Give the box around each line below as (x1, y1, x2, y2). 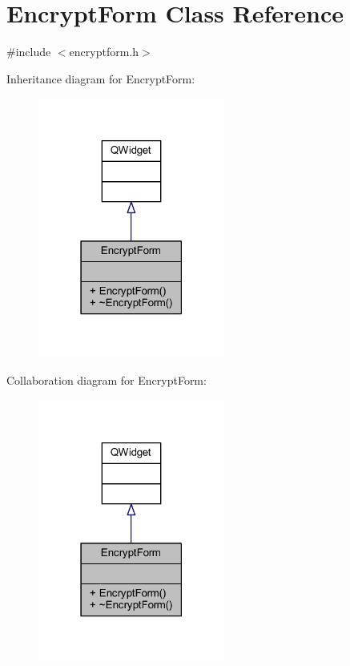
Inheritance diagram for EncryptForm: (6, 70, 195, 87)
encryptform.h (69, 43, 139, 60)
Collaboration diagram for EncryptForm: (6, 371, 207, 388)
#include (6, 43, 51, 60)
